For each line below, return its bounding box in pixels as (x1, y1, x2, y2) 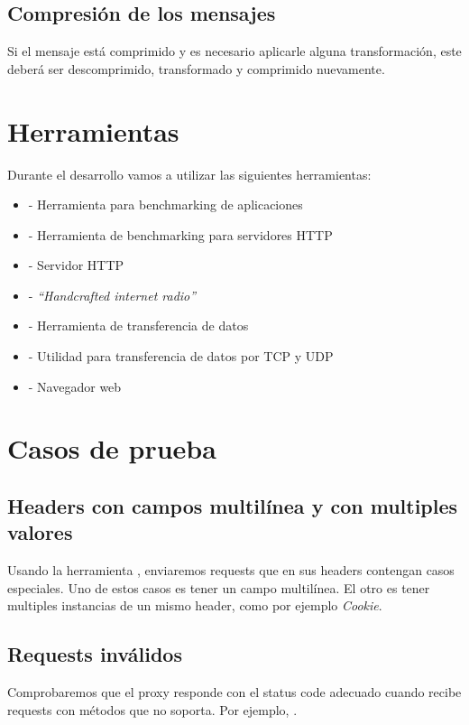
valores (7, 518, 73, 546)
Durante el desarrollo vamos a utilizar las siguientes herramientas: (7, 164, 372, 183)
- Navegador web (28, 376, 122, 395)
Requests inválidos (7, 640, 182, 668)
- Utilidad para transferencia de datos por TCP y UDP (28, 347, 334, 366)
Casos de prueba (7, 430, 216, 467)
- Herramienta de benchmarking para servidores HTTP (28, 225, 333, 244)
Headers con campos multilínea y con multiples (7, 492, 458, 520)
